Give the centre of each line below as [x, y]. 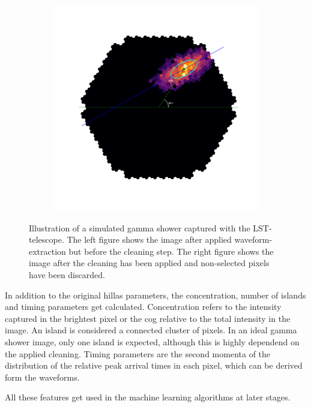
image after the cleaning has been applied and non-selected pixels [149, 263]
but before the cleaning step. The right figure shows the [171, 251]
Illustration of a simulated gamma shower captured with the [140, 227]
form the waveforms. [42, 377]
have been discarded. [67, 274]
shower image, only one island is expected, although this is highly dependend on [152, 341]
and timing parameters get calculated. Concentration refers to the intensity [143, 307]
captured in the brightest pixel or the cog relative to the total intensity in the [148, 318]
